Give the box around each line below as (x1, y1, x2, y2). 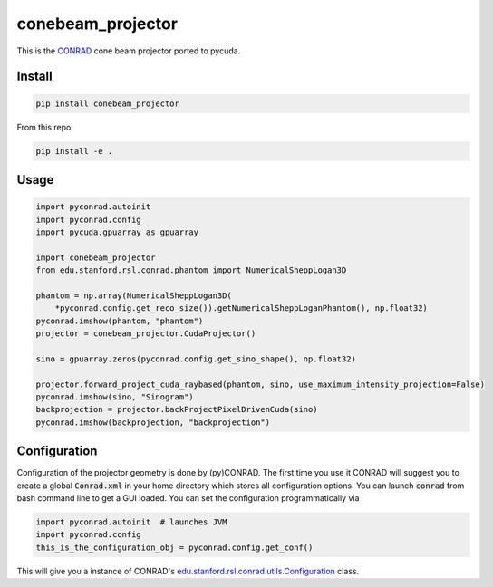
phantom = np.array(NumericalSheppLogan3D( (35, 290, 233, 301)
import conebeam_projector (35, 252, 156, 263)
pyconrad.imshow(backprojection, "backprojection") (35, 417, 271, 428)
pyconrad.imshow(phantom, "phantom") (35, 315, 204, 326)
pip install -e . (35, 146, 113, 156)
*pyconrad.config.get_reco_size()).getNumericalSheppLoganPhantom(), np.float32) (54, 303, 428, 313)
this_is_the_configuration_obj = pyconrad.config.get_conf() (35, 542, 314, 553)
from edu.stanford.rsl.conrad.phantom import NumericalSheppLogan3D (35, 265, 347, 275)
